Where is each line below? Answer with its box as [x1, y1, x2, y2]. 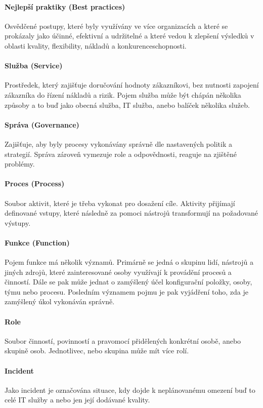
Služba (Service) [5, 60, 63, 71]
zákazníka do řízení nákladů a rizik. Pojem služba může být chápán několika [5, 89, 241, 100]
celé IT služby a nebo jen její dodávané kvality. [5, 394, 150, 405]
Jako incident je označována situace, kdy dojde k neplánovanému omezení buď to [5, 384, 255, 395]
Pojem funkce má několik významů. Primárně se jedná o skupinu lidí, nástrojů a [5, 257, 253, 267]
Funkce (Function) [5, 237, 70, 248]
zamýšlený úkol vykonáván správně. [5, 296, 115, 307]
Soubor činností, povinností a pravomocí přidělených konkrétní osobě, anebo [5, 335, 241, 346]
